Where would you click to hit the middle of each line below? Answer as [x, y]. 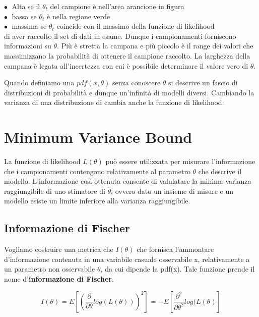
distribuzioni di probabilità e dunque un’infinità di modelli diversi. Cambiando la [129, 92]
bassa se [24, 16]
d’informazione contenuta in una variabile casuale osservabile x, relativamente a [127, 259]
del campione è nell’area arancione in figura [117, 6]
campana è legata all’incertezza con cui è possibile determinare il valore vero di [126, 65]
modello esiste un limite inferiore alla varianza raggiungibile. [97, 201]
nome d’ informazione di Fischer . [59, 279]
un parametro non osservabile [50, 269]
